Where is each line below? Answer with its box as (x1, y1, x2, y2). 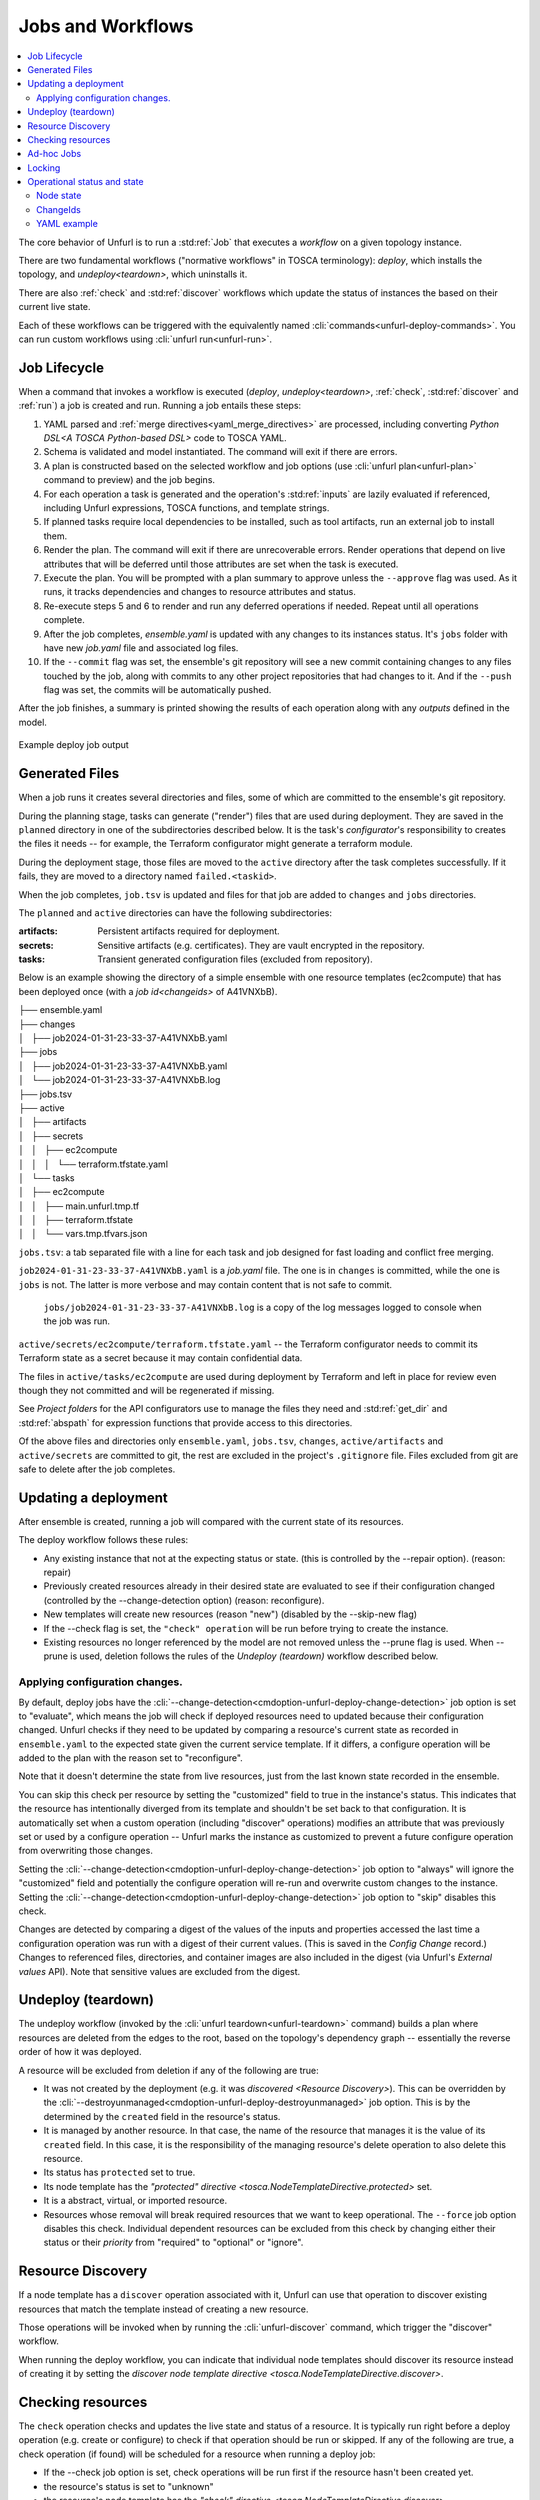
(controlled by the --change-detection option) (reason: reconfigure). (43, 1594, 325, 1606)
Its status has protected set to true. (43, 2166, 196, 2179)
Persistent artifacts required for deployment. (97, 925, 280, 937)
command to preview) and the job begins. (43, 474, 215, 486)
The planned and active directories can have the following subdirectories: (18, 906, 332, 919)
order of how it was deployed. (18, 2046, 142, 2058)
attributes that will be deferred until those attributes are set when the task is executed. (43, 558, 399, 570)
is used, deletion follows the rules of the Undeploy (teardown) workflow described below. (70, 1650, 439, 1662)
